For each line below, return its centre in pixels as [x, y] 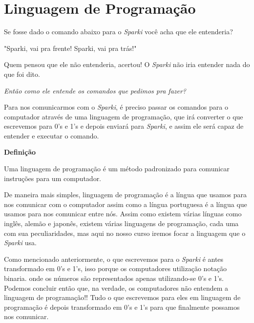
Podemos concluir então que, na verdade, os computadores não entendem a [116, 288]
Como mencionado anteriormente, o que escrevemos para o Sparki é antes [114, 259]
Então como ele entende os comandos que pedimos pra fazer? [95, 90]
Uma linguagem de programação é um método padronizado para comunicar [117, 169]
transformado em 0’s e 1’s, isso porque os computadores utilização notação [116, 268]
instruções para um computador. [53, 178]
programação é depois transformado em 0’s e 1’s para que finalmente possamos [122, 307]
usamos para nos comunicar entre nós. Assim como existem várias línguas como [123, 214]
